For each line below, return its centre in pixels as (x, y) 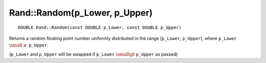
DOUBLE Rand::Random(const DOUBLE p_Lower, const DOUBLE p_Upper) (100, 27)
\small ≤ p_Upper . (29, 45)
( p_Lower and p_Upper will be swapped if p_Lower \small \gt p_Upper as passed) (93, 54)
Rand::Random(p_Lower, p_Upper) (81, 13)
